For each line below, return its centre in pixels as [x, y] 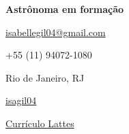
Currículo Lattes [40, 123]
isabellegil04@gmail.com [56, 32]
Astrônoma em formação [65, 9]
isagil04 [21, 100]
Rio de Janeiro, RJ [45, 77]
